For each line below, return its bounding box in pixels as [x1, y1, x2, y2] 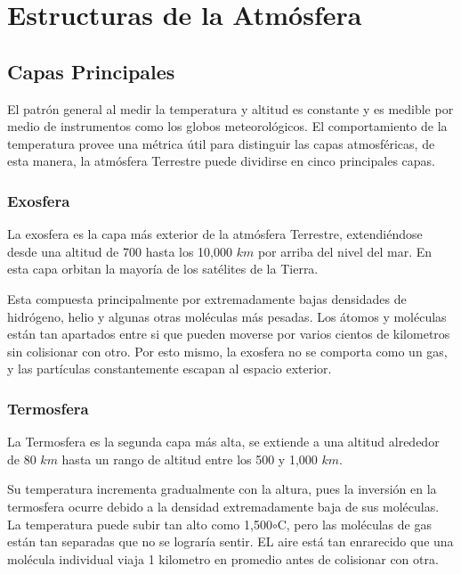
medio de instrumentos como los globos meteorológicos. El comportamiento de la [7, 117, 448, 135]
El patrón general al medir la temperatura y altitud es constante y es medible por [7, 99, 454, 118]
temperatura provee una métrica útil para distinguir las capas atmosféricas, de [7, 134, 435, 152]
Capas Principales [7, 57, 175, 85]
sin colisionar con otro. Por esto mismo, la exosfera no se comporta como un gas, [7, 341, 448, 360]
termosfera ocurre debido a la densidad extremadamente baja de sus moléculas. [7, 496, 440, 515]
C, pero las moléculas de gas [277, 514, 432, 533]
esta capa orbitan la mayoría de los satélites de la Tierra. [7, 259, 319, 278]
